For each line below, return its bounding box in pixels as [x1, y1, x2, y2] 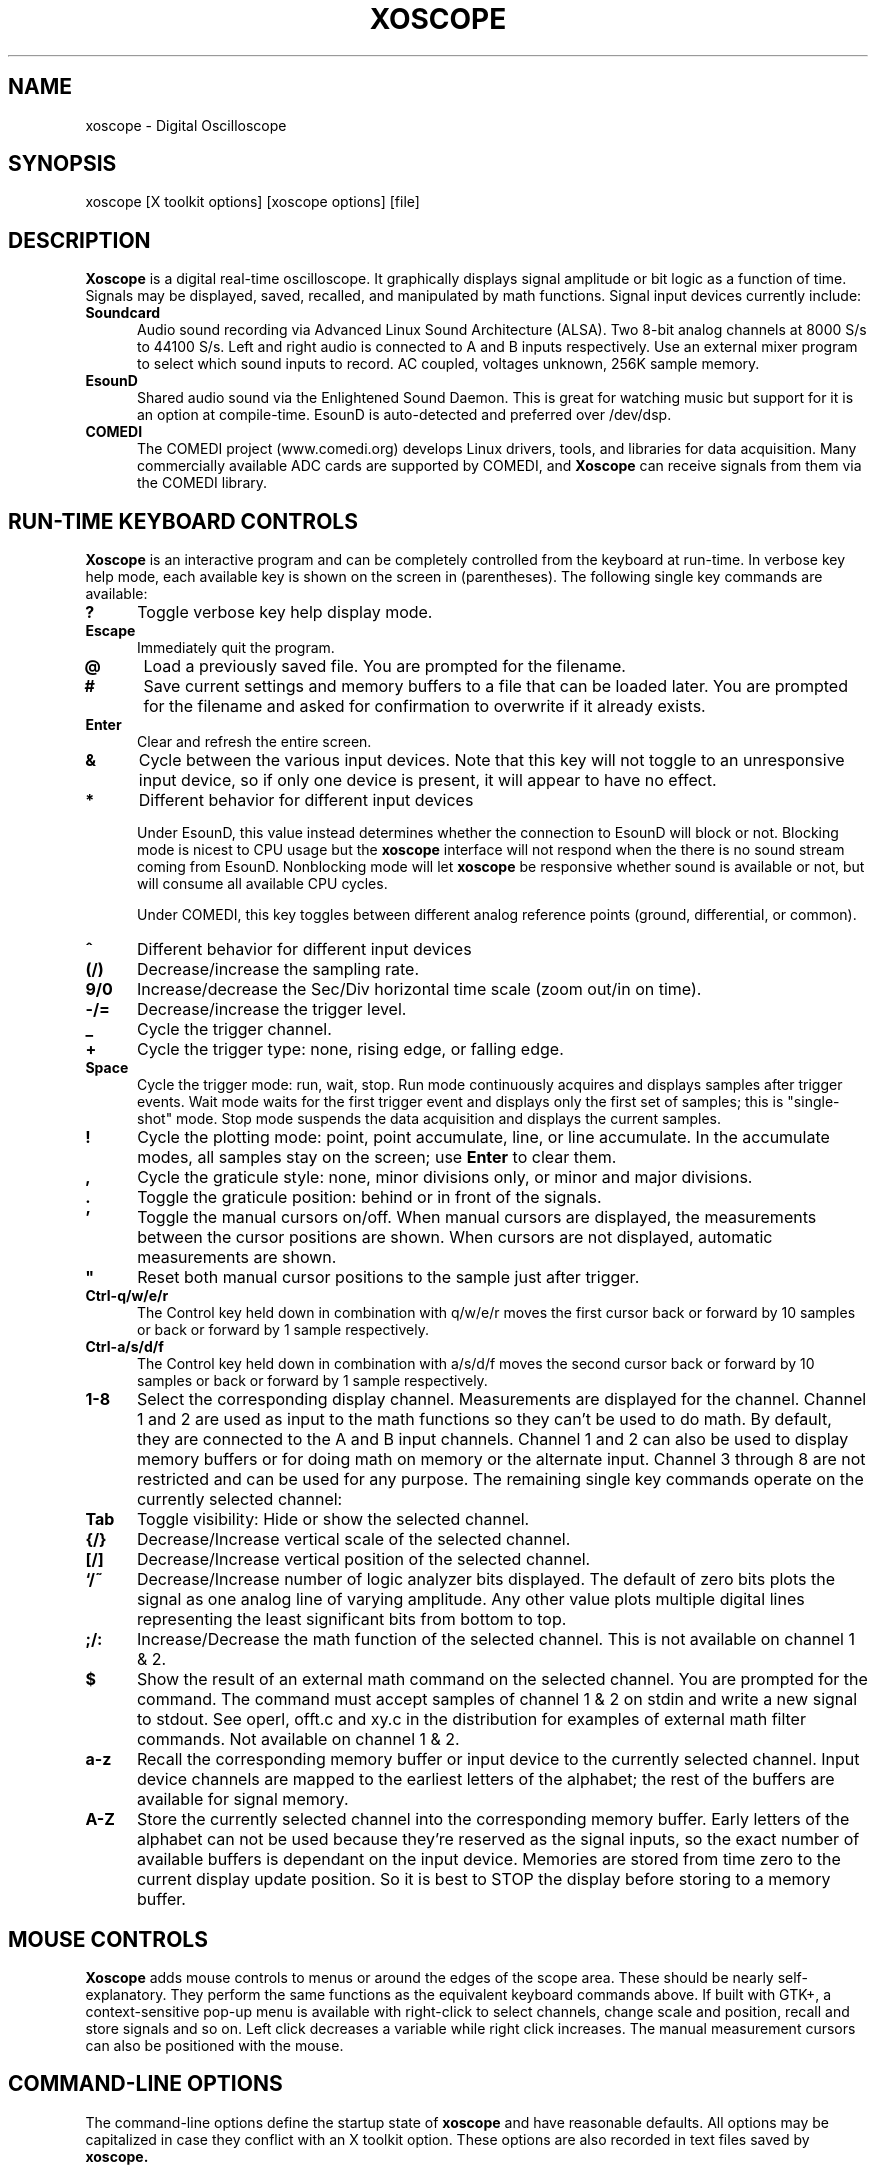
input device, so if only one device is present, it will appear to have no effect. [138, 770, 717, 791]
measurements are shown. [137, 1247, 337, 1268]
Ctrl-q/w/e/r [85, 1287, 169, 1305]
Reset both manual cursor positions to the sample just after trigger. [137, 1267, 640, 1288]
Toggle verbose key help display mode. [137, 602, 433, 623]
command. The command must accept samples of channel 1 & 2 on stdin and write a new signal [136, 1689, 858, 1710]
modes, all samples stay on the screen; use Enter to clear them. [137, 1147, 617, 1168]
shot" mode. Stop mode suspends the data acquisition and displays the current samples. [137, 1110, 721, 1128]
